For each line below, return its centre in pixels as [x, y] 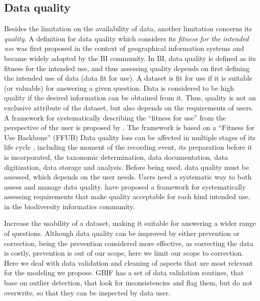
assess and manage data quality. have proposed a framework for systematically [125, 186]
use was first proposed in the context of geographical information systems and [124, 48]
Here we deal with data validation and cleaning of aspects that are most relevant [128, 262]
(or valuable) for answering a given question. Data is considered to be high [119, 87]
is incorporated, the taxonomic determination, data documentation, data [116, 157]
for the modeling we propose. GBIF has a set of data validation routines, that [124, 273]
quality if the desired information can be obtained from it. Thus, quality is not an [130, 98]
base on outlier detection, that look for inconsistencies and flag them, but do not [128, 283]
